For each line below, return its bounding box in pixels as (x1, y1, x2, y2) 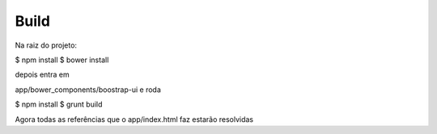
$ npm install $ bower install (15, 55, 109, 65)
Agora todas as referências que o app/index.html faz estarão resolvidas (15, 114, 254, 124)
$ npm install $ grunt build (15, 99, 103, 109)
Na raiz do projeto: (15, 40, 77, 50)
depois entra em (15, 69, 70, 80)
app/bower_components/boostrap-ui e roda (15, 85, 162, 94)
